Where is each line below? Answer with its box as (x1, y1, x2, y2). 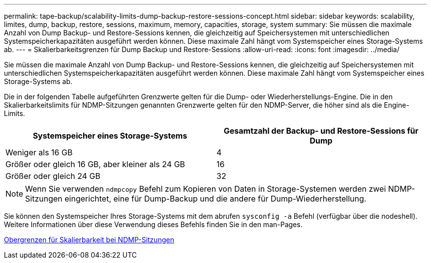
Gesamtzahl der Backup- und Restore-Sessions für (223, 126, 419, 136)
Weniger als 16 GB (5, 147, 73, 157)
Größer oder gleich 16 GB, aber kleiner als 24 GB (5, 159, 185, 169)
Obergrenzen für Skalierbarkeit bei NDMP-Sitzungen (4, 235, 174, 244)
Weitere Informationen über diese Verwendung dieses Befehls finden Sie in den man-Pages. (4, 220, 303, 229)
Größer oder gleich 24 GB (5, 171, 100, 181)
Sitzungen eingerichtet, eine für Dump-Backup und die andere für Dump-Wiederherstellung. (25, 194, 367, 204)
